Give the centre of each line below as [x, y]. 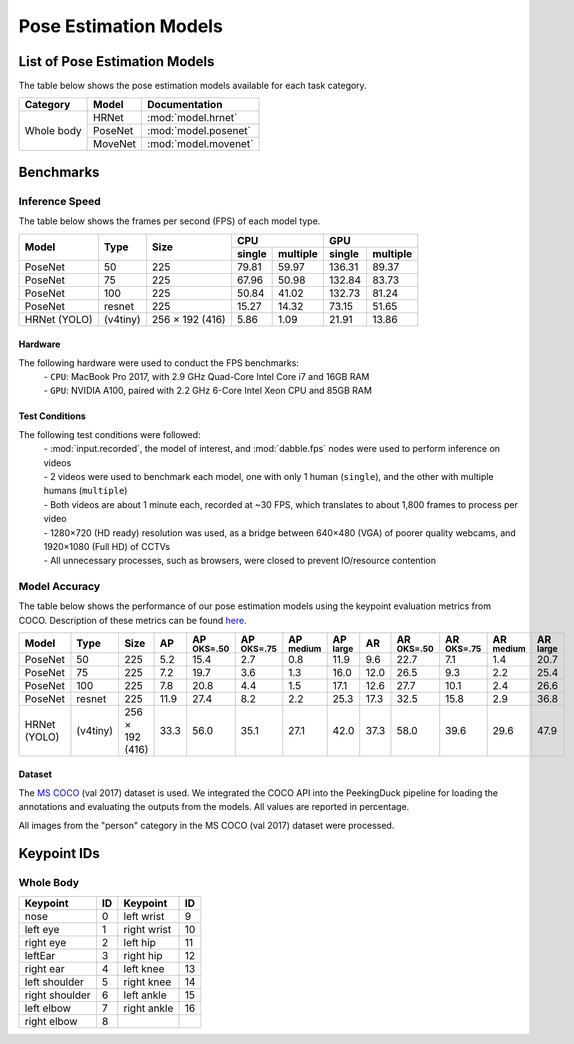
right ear [44, 968]
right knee [147, 982]
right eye [45, 942]
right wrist [147, 929]
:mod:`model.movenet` [200, 144]
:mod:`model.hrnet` [192, 118]
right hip [143, 955]
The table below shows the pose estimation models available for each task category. [192, 86]
